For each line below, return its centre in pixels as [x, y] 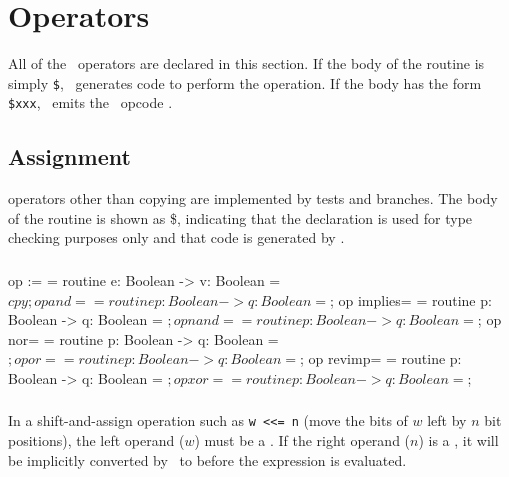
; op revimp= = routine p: [381, 358]
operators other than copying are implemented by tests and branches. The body [253, 198]
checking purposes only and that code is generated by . [176, 237]
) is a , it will [458, 440]
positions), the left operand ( [96, 440]
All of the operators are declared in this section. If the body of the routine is [246, 63]
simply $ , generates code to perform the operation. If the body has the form [245, 82]
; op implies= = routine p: [410, 299]
